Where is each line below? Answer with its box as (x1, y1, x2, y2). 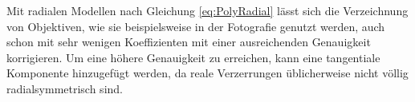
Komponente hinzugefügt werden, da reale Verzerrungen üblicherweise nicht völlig (6, 65, 409, 81)
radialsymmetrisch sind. (6, 80, 123, 96)
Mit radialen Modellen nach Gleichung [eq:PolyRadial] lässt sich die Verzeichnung (6, 2, 409, 18)
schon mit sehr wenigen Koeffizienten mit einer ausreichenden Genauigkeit (6, 33, 371, 50)
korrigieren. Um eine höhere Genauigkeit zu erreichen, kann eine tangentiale (6, 49, 380, 65)
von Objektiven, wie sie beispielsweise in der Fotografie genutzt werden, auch (6, 18, 385, 34)
